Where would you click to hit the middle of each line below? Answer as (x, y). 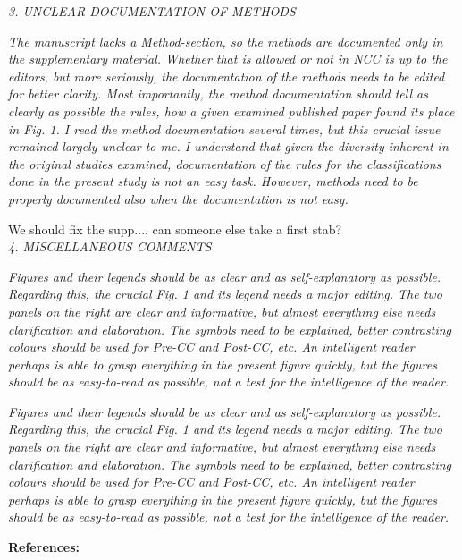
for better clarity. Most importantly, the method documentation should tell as (218, 93)
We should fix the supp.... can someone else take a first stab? (175, 229)
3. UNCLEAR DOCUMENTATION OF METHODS (152, 11)
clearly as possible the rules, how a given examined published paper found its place (231, 110)
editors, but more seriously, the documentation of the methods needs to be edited (227, 76)
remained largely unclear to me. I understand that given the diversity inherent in (228, 146)
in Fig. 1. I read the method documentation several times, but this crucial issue (224, 128)
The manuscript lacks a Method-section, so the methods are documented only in (226, 41)
